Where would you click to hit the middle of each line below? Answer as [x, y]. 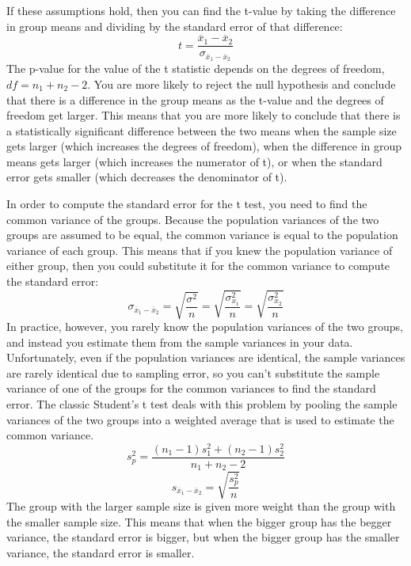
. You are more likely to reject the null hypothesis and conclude [242, 84]
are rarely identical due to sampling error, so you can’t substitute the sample [193, 372]
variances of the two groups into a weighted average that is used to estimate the [200, 419]
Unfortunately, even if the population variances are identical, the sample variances [206, 357]
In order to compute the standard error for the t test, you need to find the [187, 204]
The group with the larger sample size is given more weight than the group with [201, 506]
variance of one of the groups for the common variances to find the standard [191, 388]
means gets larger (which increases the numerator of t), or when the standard [194, 161]
